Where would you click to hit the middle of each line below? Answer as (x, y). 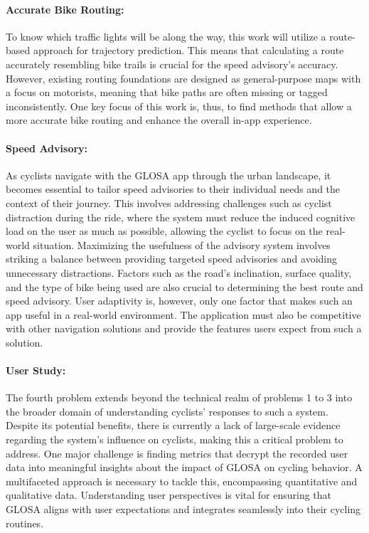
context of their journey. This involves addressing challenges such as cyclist (169, 202)
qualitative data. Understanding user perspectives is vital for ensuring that (169, 495)
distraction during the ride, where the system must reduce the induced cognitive (181, 217)
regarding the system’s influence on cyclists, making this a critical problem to (175, 439)
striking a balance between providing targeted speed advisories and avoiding (171, 259)
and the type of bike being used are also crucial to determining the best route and (184, 286)
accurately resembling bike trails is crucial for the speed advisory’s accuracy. (172, 64)
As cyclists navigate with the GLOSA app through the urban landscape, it (169, 175)
